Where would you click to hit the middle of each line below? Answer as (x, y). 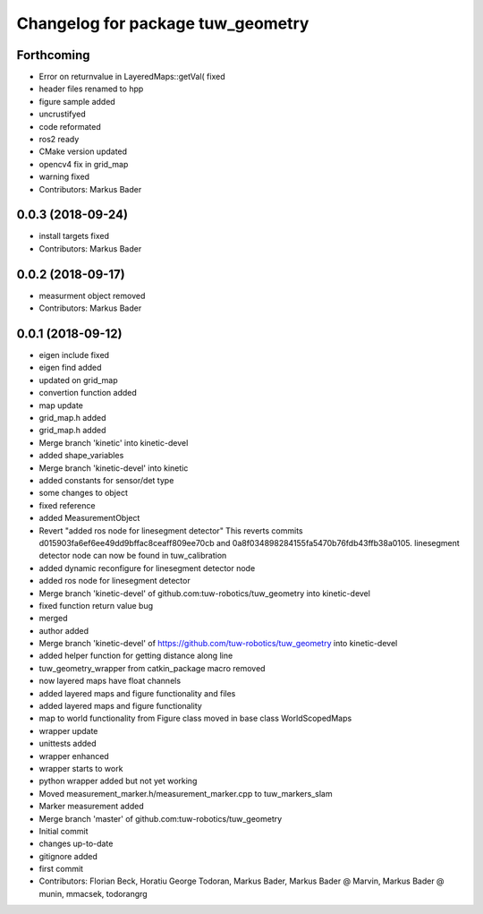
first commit (61, 869)
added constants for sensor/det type (106, 480)
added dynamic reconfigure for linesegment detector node (147, 568)
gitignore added (68, 856)
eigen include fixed (74, 355)
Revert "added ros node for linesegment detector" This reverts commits (171, 530)
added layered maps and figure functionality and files (137, 693)
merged (53, 619)
